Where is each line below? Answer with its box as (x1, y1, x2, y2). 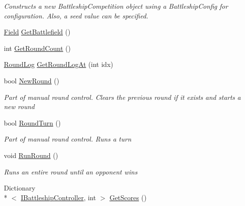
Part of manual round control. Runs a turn (4, 134, 132, 144)
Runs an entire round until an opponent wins (4, 166, 138, 176)
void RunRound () (4, 150, 59, 160)
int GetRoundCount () (4, 43, 71, 53)
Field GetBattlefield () (4, 27, 71, 37)
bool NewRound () (4, 75, 60, 85)
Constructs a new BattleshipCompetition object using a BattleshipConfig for (4, 1, 228, 11)
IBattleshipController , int (21, 192, 96, 202)
